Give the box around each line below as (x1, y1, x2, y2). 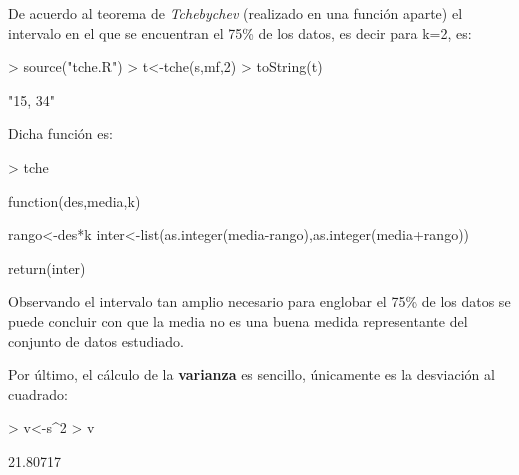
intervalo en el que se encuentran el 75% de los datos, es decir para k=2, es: (8, 22, 472, 43)
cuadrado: (8, 383, 68, 404)
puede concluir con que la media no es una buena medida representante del (8, 310, 468, 331)
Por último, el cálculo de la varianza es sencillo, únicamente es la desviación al (8, 364, 495, 385)
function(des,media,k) (8, 190, 141, 211)
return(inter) (8, 257, 86, 278)
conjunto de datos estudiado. (8, 330, 184, 351)
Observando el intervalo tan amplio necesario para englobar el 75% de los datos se (8, 291, 511, 312)
